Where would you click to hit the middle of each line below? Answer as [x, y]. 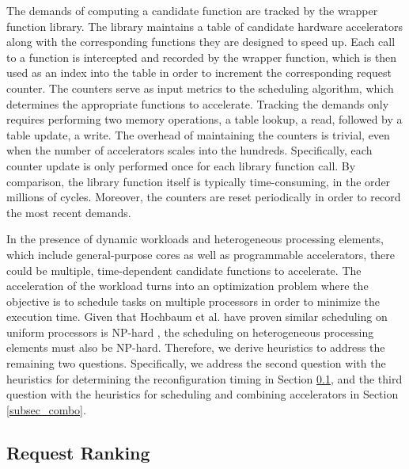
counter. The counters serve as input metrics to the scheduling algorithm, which [200, 88]
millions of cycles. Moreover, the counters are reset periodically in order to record [204, 197]
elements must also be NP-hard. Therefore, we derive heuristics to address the [196, 347]
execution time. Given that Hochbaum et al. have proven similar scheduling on [197, 316]
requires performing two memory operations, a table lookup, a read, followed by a [204, 119]
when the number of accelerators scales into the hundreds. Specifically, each [189, 150]
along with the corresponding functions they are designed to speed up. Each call [201, 42]
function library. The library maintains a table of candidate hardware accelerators [205, 26]
